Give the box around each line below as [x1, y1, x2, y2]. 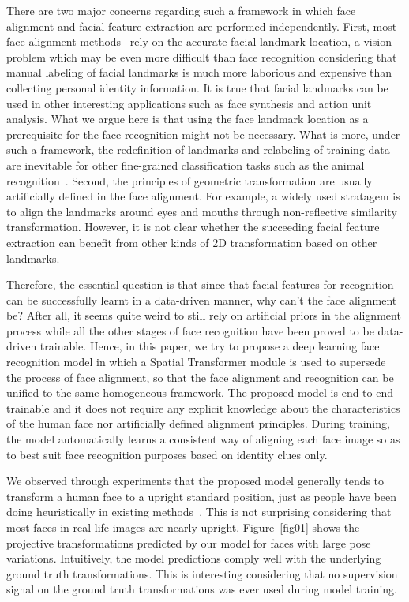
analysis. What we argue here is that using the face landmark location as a [6, 110, 369, 127]
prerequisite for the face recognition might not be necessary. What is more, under [6, 125, 400, 142]
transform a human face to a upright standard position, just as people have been [6, 488, 397, 504]
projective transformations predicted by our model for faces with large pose [6, 534, 371, 551]
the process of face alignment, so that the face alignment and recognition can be [6, 368, 394, 385]
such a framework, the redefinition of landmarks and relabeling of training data [6, 141, 390, 158]
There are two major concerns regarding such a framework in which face [6, 2, 356, 18]
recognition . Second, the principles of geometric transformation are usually [6, 172, 373, 189]
